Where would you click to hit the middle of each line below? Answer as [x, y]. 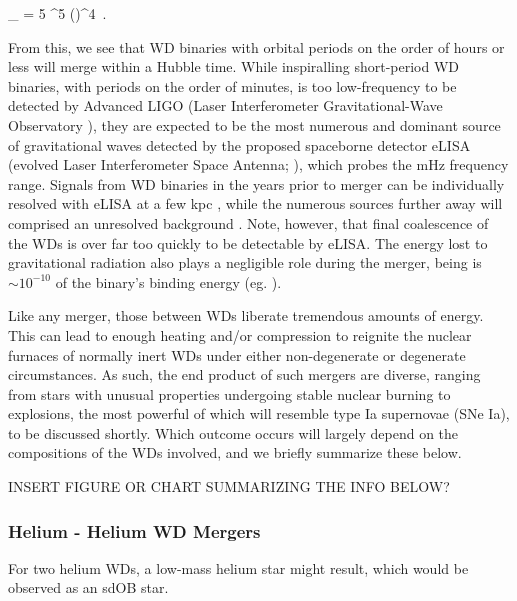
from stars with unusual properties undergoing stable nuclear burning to [229, 393]
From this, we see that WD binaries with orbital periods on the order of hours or [256, 46]
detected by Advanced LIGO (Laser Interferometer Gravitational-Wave [225, 105]
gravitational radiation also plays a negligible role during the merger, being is [245, 262]
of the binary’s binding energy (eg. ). [168, 281]
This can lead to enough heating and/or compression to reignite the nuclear [240, 334]
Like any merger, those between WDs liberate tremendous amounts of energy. [246, 315]
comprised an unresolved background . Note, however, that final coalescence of [248, 222]
